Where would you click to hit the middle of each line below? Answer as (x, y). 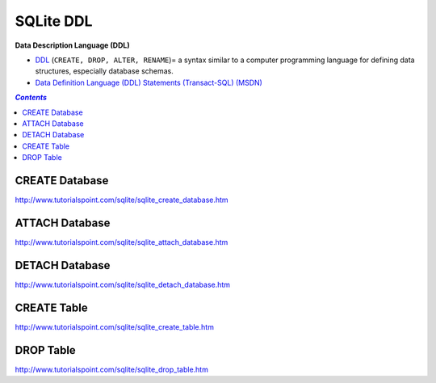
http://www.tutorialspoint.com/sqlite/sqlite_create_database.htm (122, 200)
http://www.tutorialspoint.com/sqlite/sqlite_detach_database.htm (122, 284)
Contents (31, 98)
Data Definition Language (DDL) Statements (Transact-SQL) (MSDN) (149, 82)
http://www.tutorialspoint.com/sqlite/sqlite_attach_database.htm (122, 242)
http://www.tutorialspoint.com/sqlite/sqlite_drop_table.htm (112, 369)
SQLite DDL (54, 21)
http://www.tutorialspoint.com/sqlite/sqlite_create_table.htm (114, 326)
